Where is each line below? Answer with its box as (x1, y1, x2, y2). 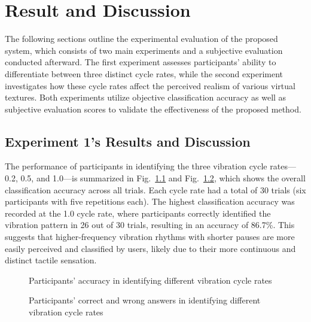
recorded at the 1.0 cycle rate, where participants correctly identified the (5, 206, 271, 219)
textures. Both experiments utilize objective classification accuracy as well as (5, 91, 286, 104)
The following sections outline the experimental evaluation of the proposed (5, 32, 278, 45)
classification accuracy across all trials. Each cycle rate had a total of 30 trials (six (5, 183, 306, 196)
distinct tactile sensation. (5, 254, 97, 266)
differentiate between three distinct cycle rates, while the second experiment (5, 67, 283, 80)
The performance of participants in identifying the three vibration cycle (5, 160, 267, 172)
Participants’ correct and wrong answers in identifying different (29, 294, 261, 306)
